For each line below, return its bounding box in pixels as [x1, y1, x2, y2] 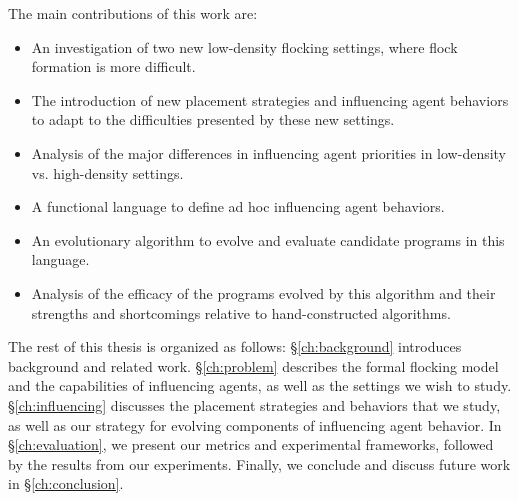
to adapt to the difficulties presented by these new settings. [31, 109, 395, 130]
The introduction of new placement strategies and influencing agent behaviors [31, 89, 509, 110]
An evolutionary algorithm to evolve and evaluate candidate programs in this [31, 229, 505, 250]
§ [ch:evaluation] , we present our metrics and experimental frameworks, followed [8, 434, 494, 455]
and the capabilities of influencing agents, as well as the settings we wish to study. [8, 375, 512, 396]
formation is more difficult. [31, 56, 196, 77]
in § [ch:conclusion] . [8, 473, 124, 494]
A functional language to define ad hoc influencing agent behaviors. [31, 196, 445, 217]
